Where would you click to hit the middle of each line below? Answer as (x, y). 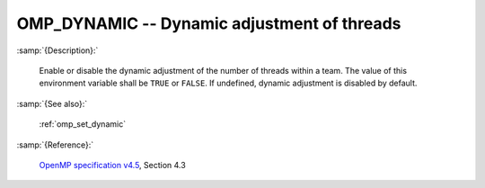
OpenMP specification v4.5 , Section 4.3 (112, 165)
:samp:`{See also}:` (52, 103)
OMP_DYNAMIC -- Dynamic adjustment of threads (209, 23)
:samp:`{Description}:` (57, 50)
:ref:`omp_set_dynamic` (82, 124)
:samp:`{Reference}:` (55, 145)
